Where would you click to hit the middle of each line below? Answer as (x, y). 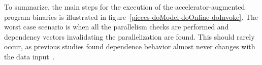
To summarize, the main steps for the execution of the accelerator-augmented (125, 7)
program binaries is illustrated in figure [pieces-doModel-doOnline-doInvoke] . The (131, 17)
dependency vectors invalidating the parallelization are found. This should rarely (129, 36)
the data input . (29, 56)
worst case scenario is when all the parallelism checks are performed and (117, 27)
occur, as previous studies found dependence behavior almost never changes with (130, 46)
